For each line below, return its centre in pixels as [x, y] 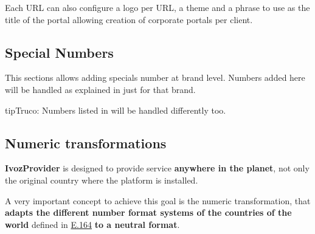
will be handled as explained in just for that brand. [100, 89]
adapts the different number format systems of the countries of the [148, 212]
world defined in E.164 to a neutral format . [92, 224]
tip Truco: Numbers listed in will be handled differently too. [116, 110]
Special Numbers [59, 52]
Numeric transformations [86, 143]
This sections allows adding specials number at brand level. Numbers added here [155, 77]
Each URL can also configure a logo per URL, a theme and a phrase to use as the [157, 7]
